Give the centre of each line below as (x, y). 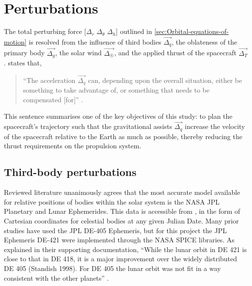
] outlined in (134, 31)
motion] (15, 41)
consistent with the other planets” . (56, 278)
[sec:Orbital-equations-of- (191, 31)
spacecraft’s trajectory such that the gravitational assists (88, 126)
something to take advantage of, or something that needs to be (116, 90)
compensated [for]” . (53, 99)
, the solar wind (78, 53)
